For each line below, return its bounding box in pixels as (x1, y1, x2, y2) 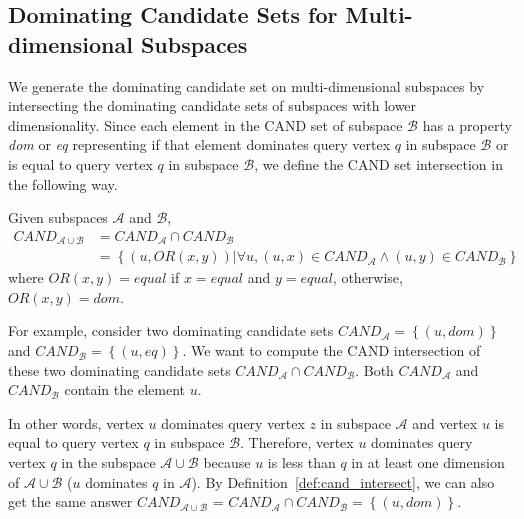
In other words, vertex (8, 412, 144, 433)
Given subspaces (8, 207, 108, 228)
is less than (267, 452, 336, 473)
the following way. (8, 173, 118, 194)
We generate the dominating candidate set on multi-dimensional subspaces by (8, 75, 485, 96)
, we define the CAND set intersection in (254, 153, 503, 174)
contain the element (64, 379, 185, 400)
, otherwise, (332, 267, 403, 288)
